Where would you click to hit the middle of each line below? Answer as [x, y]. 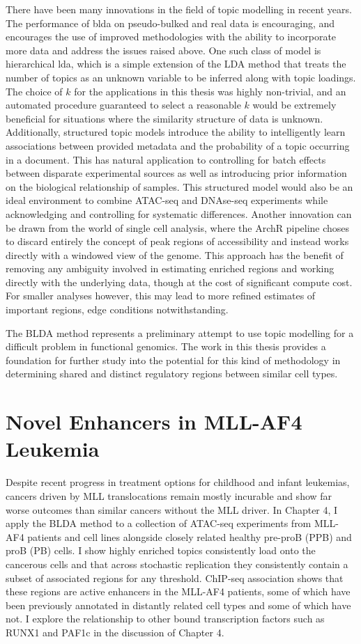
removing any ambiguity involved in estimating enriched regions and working [170, 268]
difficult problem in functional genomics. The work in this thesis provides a [166, 346]
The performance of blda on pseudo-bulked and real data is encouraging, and [170, 23]
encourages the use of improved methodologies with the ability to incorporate [171, 37]
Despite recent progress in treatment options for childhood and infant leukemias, [178, 482]
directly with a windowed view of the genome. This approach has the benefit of [175, 254]
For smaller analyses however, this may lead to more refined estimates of [161, 296]
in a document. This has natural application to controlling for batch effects [166, 159]
